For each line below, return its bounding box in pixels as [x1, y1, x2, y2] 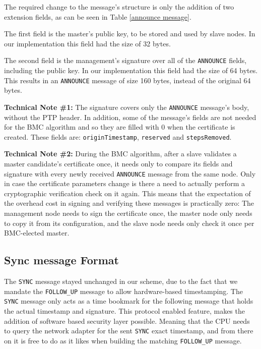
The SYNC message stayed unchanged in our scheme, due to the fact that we [4, 275, 238, 286]
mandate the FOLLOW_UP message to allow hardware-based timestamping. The [4, 285, 243, 296]
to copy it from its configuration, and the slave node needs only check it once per [4, 217, 254, 228]
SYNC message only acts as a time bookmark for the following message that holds [4, 296, 253, 306]
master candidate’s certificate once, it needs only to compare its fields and [4, 158, 233, 168]
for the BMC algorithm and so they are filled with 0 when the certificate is [4, 122, 235, 132]
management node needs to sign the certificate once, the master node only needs [4, 208, 252, 218]
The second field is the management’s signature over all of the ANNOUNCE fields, [4, 55, 247, 66]
